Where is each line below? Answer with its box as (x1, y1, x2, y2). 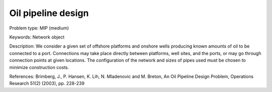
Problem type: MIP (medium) (9, 25, 69, 31)
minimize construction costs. (9, 64, 69, 70)
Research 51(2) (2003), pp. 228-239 (9, 80, 85, 86)
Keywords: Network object (9, 34, 65, 40)
